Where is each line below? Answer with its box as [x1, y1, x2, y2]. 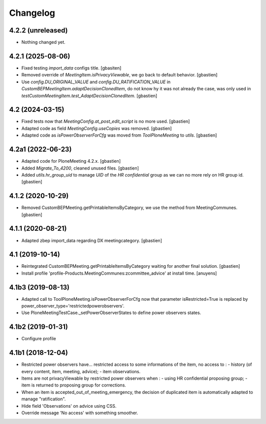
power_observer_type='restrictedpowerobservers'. [21, 303, 125, 309]
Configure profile [21, 336, 56, 342]
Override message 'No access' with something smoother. [21, 410, 138, 416]
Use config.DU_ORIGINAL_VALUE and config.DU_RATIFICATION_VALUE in [21, 79, 171, 85]
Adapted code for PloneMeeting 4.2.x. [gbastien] [21, 158, 121, 164]
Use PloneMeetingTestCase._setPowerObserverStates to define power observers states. [21, 310, 201, 316]
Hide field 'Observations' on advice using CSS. [21, 403, 117, 409]
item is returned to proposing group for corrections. [21, 382, 127, 388]
